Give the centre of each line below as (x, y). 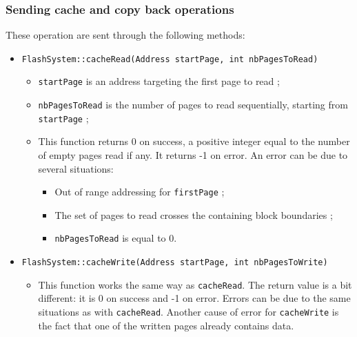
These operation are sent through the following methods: (125, 35)
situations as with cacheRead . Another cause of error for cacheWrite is (188, 312)
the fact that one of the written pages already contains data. (166, 325)
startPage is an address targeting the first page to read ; (159, 81)
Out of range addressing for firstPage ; (140, 192)
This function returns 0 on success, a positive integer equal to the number (194, 141)
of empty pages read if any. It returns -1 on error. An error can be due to (193, 155)
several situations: (76, 168)
